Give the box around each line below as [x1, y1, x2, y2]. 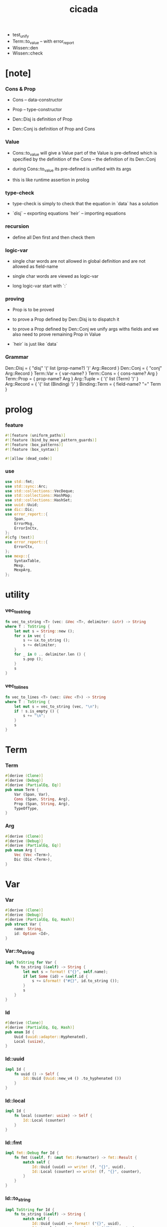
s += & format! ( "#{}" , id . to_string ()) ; [31, 978, 120, 984]
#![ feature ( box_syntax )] [5, 447, 59, 452]
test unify [12, 32, 29, 39]
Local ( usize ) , [14, 1039, 46, 1044]
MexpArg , [14, 567, 32, 572]
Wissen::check [12, 50, 43, 56]
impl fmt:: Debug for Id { [5, 1150, 59, 1155]
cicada [69, 4, 98, 15]
